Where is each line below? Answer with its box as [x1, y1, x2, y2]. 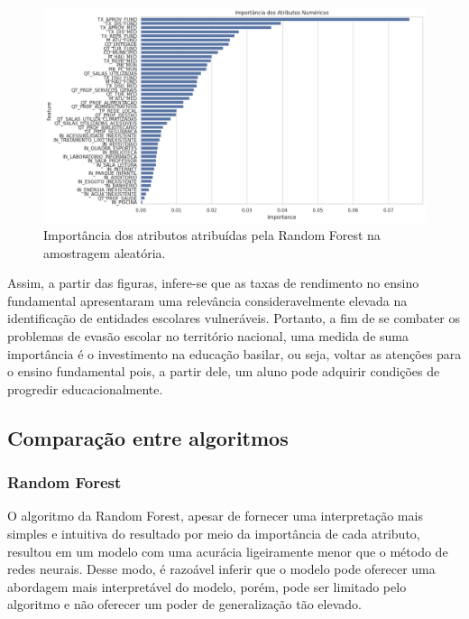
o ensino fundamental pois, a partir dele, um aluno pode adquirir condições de [7, 362, 440, 381]
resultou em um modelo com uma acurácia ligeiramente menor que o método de [7, 541, 448, 560]
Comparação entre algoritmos [7, 423, 289, 451]
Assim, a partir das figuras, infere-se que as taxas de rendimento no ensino [7, 273, 419, 292]
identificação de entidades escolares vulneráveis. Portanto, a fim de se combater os [7, 309, 461, 328]
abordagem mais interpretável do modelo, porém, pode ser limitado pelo [7, 577, 407, 596]
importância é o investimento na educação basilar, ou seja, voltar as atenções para [7, 344, 462, 363]
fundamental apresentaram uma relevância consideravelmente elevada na [7, 291, 408, 309]
